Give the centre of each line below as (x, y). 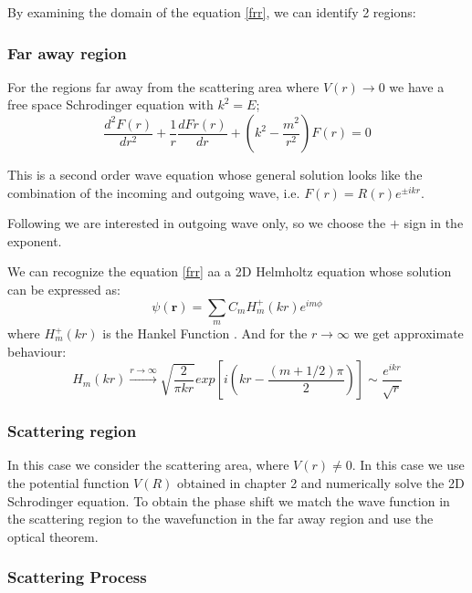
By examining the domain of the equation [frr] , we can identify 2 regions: (212, 12)
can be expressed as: (64, 289)
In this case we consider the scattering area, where (148, 465)
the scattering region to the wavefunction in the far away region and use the (220, 519)
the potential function (68, 483)
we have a (417, 86)
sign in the (434, 223)
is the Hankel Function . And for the (205, 333)
